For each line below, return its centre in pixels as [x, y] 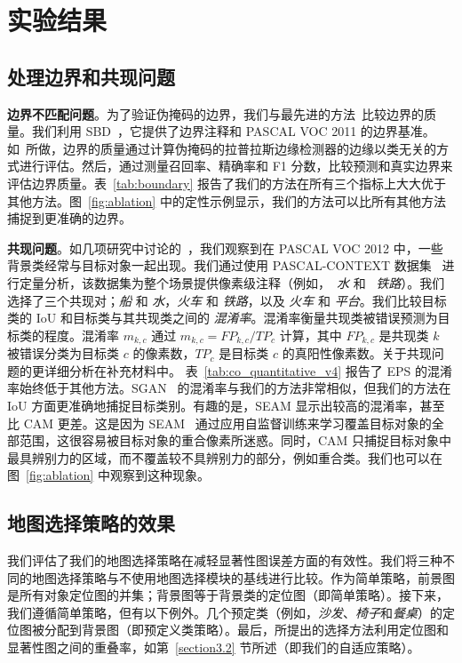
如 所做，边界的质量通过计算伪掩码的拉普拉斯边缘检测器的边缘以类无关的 [222, 148]
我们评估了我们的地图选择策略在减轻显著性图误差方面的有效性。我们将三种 [225, 560]
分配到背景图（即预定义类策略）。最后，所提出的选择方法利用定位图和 [246, 630]
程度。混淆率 [81, 335]
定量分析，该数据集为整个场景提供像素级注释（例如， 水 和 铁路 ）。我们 [232, 282]
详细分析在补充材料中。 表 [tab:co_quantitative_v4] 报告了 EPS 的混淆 [248, 370]
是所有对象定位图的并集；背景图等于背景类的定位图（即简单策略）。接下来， [228, 595]
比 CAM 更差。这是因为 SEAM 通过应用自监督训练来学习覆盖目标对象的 [219, 423]
